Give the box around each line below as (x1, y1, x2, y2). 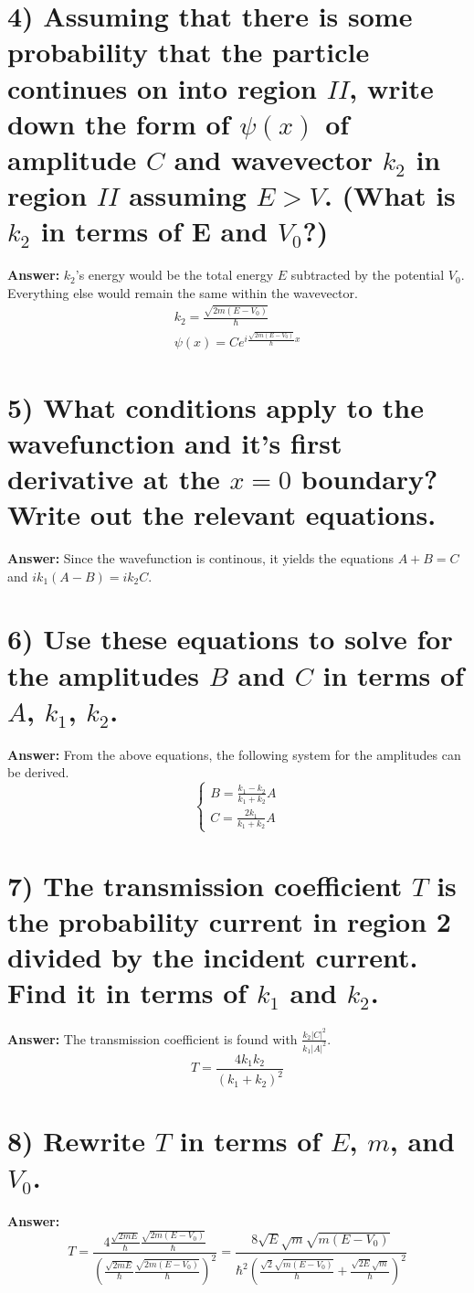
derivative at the (7, 459, 220, 497)
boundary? (300, 459, 438, 497)
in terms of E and (40, 212, 269, 250)
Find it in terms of (7, 974, 248, 1011)
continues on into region (7, 69, 317, 106)
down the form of (7, 104, 230, 142)
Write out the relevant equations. (7, 496, 437, 533)
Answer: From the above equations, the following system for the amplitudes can (7, 744, 461, 764)
